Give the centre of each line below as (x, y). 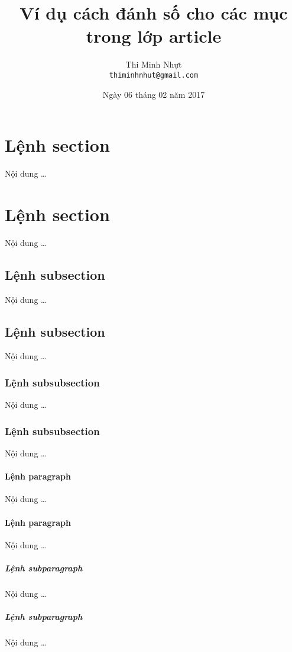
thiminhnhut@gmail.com (154, 75)
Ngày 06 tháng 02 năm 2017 (154, 94)
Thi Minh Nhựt (154, 64)
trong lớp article (154, 36)
